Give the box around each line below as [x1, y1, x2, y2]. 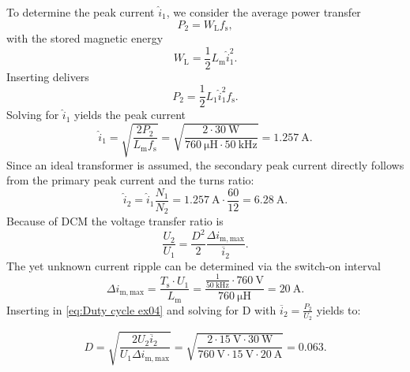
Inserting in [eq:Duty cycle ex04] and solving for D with [6, 301, 276, 318]
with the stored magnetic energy [6, 30, 164, 46]
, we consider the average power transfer [166, 4, 361, 20]
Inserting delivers [6, 68, 89, 84]
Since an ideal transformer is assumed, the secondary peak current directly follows [6, 156, 404, 173]
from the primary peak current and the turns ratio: [6, 172, 254, 188]
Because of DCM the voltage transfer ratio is [6, 213, 224, 229]
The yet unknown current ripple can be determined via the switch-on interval [6, 257, 381, 273]
